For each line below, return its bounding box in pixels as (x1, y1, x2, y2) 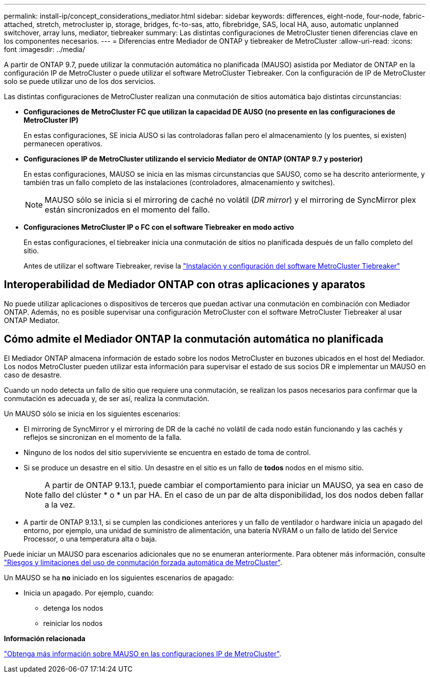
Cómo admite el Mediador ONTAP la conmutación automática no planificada (4, 333, 383, 346)
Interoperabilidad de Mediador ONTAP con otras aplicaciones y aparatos (4, 278, 366, 291)
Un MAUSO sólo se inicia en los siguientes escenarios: (4, 409, 181, 418)
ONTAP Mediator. (4, 316, 60, 325)
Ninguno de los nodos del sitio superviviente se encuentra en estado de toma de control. (24, 448, 311, 457)
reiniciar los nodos (43, 619, 103, 627)
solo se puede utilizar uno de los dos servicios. (4, 77, 156, 85)
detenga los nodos (43, 603, 104, 612)
